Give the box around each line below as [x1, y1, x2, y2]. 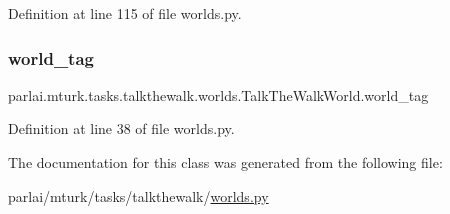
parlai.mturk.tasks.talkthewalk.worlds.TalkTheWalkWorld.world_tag [8, 84, 429, 105]
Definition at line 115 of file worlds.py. [8, 3, 242, 23]
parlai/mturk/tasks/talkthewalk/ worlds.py [8, 185, 269, 206]
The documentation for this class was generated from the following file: [8, 152, 443, 172]
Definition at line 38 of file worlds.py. [8, 118, 235, 139]
